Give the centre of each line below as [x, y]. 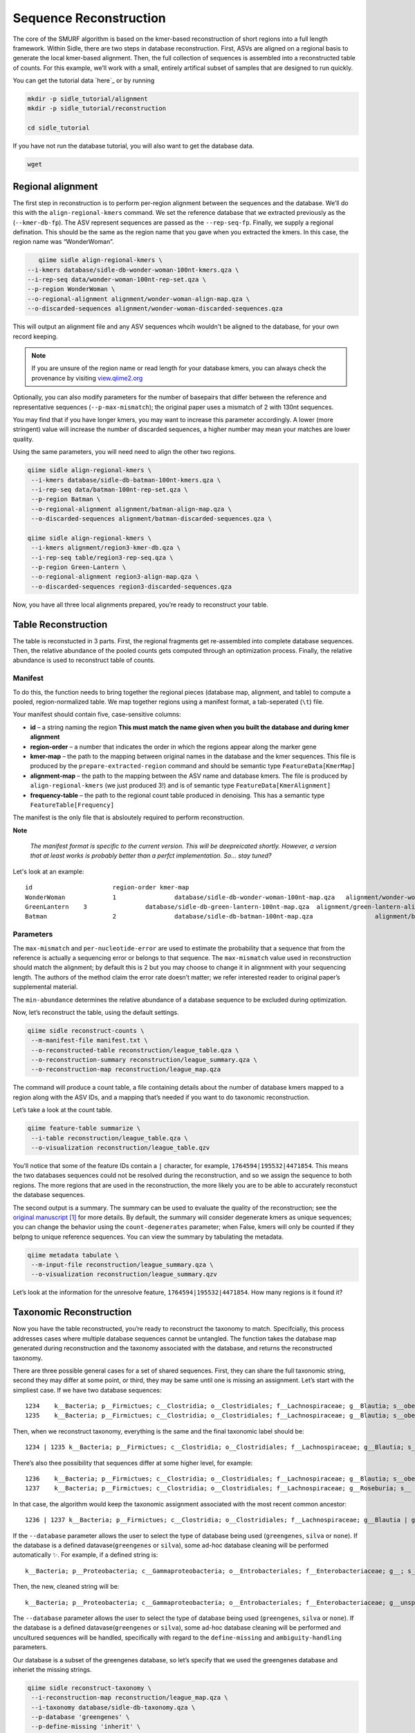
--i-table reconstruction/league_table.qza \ [110, 1138]
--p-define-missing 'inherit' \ [86, 1727]
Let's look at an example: [48, 871]
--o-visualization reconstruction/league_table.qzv [121, 1148]
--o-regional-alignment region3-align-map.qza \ [115, 577]
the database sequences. [49, 1195]
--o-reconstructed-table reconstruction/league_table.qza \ [135, 1050]
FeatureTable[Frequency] [72, 805]
